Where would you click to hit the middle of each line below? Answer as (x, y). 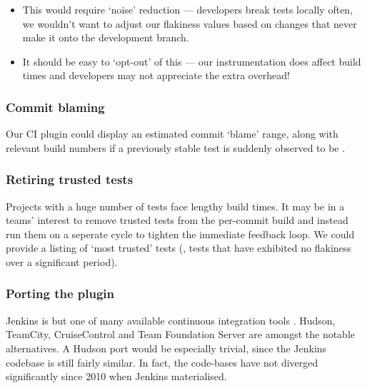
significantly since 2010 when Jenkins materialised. (116, 376)
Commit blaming (55, 107)
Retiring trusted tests (70, 179)
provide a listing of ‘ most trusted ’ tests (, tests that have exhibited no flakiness (179, 248)
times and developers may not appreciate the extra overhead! (156, 75)
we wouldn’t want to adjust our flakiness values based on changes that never (190, 23)
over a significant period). (62, 261)
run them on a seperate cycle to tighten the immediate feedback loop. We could (180, 234)
